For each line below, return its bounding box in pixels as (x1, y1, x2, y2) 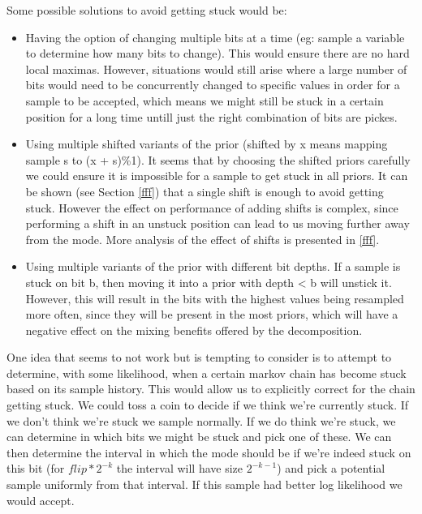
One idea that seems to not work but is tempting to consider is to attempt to (6, 349, 392, 366)
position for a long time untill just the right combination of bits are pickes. (25, 108, 398, 125)
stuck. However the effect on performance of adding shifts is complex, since (25, 199, 398, 216)
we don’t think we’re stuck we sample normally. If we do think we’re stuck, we (6, 412, 396, 429)
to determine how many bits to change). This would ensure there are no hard (25, 45, 410, 62)
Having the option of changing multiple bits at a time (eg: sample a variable (25, 28, 405, 45)
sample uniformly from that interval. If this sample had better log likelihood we (6, 476, 403, 493)
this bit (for (6, 460, 65, 477)
